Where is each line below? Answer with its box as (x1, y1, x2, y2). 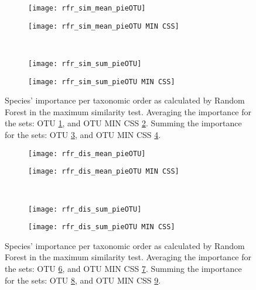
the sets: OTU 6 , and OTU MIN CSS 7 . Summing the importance (5, 263, 242, 274)
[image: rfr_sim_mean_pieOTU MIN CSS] (28, 22, 179, 30)
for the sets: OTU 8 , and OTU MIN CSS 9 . (5, 274, 161, 286)
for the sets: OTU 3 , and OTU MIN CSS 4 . (5, 129, 161, 140)
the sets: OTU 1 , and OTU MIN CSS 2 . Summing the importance (5, 117, 242, 129)
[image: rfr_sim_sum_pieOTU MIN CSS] (28, 77, 175, 86)
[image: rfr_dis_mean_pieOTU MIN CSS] (28, 167, 179, 176)
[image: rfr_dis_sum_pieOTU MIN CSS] (28, 223, 175, 232)
